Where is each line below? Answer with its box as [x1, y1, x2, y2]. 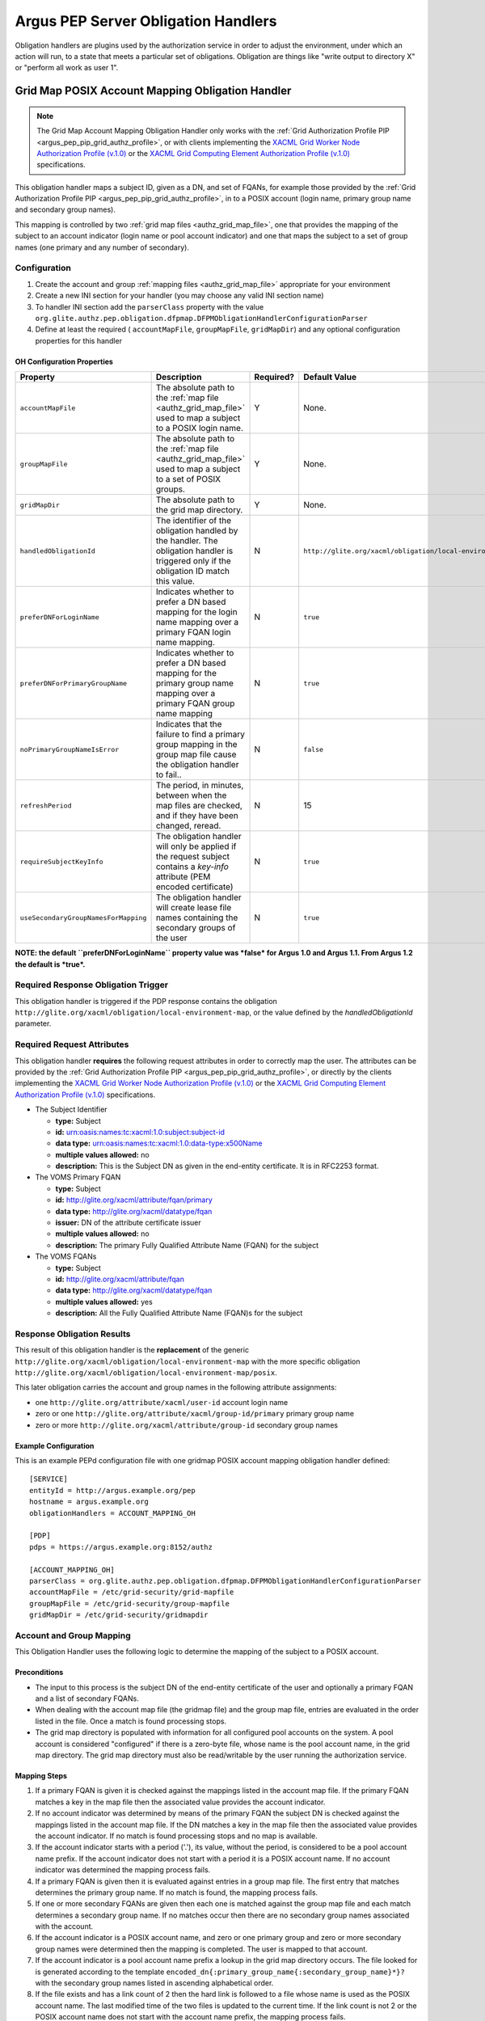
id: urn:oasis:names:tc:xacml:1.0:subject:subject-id [55, 1127, 226, 1137]
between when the [155, 790, 227, 801]
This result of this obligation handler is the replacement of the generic [15, 1345, 250, 1355]
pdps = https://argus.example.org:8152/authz [29, 1542, 213, 1551]
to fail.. [155, 769, 182, 780]
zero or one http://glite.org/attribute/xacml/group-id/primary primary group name [35, 1409, 355, 1419]
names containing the [155, 912, 238, 923]
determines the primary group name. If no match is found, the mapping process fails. [35, 1888, 318, 1897]
